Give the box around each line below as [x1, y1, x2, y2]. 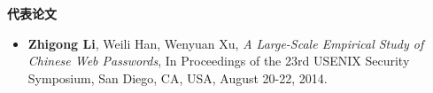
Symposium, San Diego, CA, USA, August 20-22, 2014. [27, 68, 328, 87]
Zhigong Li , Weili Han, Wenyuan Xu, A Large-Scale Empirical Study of [27, 34, 424, 52]
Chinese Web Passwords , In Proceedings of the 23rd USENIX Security [27, 51, 410, 70]
